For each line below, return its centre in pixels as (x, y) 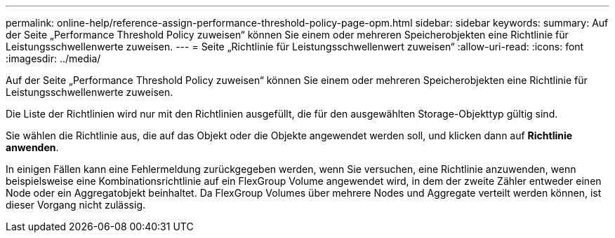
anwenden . (32, 147)
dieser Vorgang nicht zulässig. (76, 205)
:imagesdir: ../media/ (53, 58)
